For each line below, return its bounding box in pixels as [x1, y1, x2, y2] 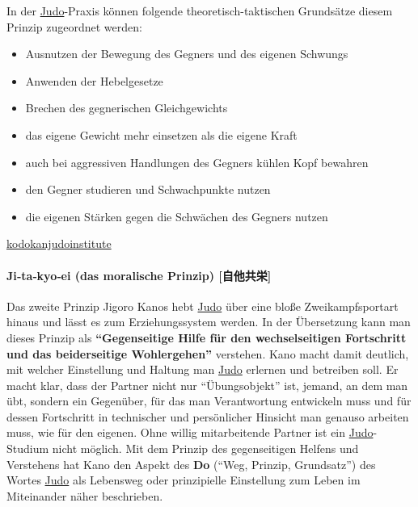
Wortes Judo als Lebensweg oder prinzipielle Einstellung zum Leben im [6, 471, 361, 488]
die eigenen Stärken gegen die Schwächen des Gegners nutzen [25, 207, 328, 224]
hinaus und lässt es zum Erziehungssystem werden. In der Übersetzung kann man [6, 313, 411, 330]
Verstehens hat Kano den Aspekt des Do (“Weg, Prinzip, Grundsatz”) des [6, 455, 376, 472]
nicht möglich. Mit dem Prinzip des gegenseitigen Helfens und [52, 440, 359, 457]
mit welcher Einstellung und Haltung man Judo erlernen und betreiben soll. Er [6, 361, 399, 378]
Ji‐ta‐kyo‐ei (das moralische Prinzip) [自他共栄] [6, 266, 272, 283]
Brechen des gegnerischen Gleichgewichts [25, 99, 228, 116]
